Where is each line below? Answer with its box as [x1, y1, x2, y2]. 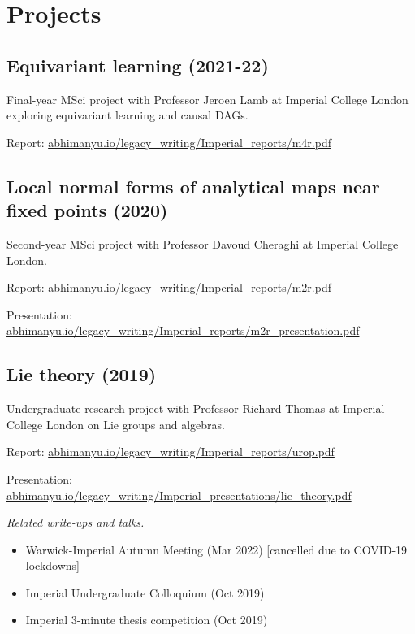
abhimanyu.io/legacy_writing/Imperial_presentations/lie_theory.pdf [6, 486, 352, 503]
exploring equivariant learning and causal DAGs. [6, 106, 249, 124]
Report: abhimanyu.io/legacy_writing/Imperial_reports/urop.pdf [6, 443, 335, 460]
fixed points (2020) [6, 198, 168, 223]
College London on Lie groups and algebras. [6, 415, 225, 432]
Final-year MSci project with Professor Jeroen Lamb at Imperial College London [6, 90, 409, 107]
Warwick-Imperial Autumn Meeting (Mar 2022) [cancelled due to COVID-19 [25, 541, 408, 558]
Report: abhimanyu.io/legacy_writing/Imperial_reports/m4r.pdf [6, 133, 331, 150]
